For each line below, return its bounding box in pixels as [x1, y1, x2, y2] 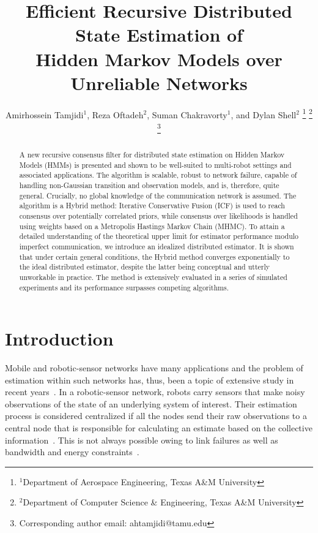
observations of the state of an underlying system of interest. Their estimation [5, 397, 297, 410]
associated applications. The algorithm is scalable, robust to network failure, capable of [19, 170, 297, 180]
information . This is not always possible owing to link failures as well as [5, 433, 278, 446]
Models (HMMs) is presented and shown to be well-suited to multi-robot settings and [19, 159, 292, 170]
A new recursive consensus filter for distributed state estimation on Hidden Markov [19, 149, 285, 159]
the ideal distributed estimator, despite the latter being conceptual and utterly [19, 262, 270, 272]
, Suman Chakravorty [147, 108, 227, 121]
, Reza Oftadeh [87, 108, 144, 121]
